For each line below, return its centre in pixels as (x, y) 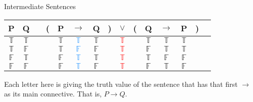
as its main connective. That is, (53, 94)
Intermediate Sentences (40, 6)
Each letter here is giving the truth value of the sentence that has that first (121, 84)
